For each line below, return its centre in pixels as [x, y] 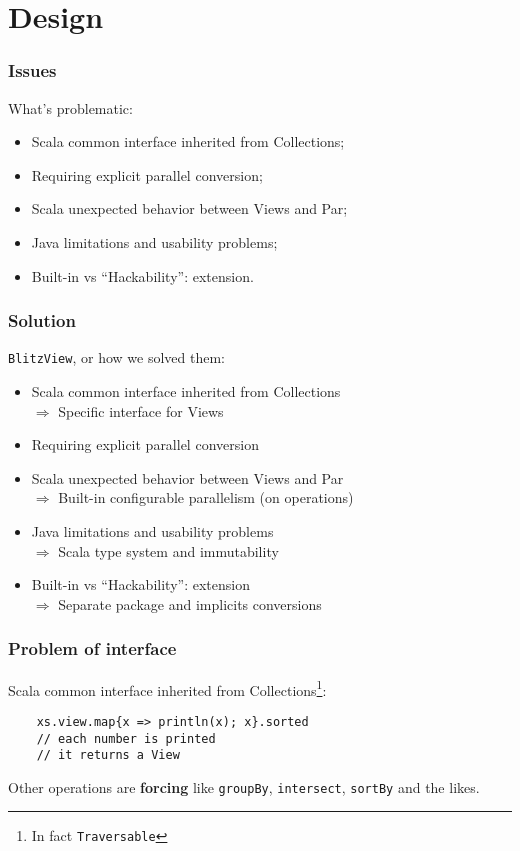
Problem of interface [92, 648]
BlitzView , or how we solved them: [116, 357]
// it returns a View [108, 755]
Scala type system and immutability [168, 550]
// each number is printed [126, 738]
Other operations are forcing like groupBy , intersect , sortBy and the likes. [244, 786]
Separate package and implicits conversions [190, 603]
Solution [42, 320]
